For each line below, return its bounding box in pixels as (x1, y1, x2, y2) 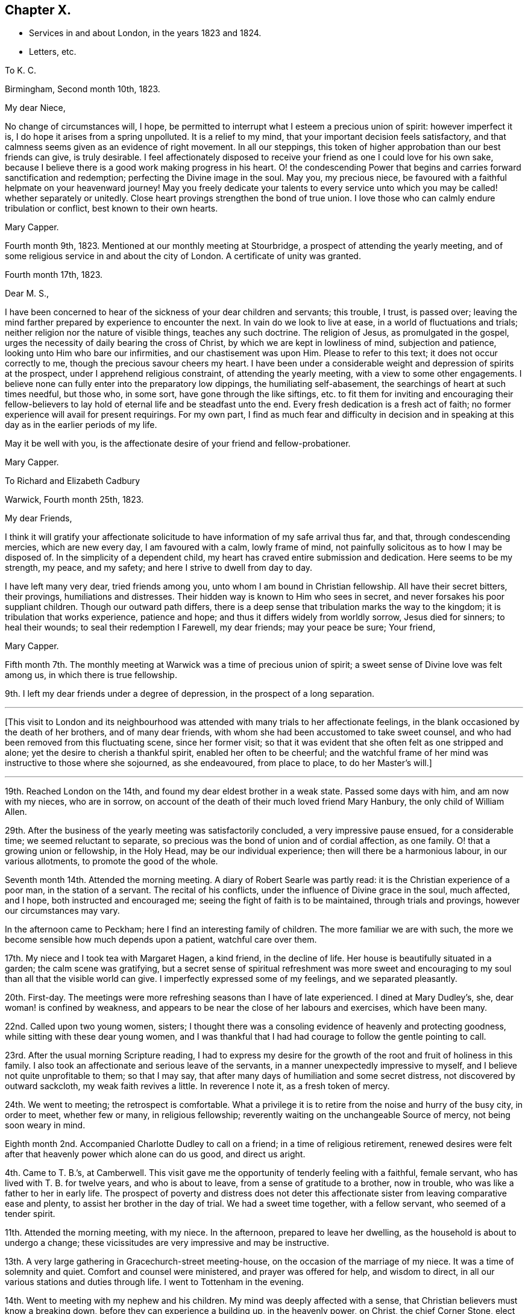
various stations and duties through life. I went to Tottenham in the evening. (5, 1277, 304, 1287)
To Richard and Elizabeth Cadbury (5, 476, 140, 486)
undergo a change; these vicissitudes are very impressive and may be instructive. (5, 1237, 329, 1248)
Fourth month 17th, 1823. (5, 269, 103, 280)
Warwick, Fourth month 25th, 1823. (5, 494, 144, 505)
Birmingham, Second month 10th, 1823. (5, 84, 160, 95)
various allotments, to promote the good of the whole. (5, 856, 218, 867)
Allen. (5, 806, 27, 817)
